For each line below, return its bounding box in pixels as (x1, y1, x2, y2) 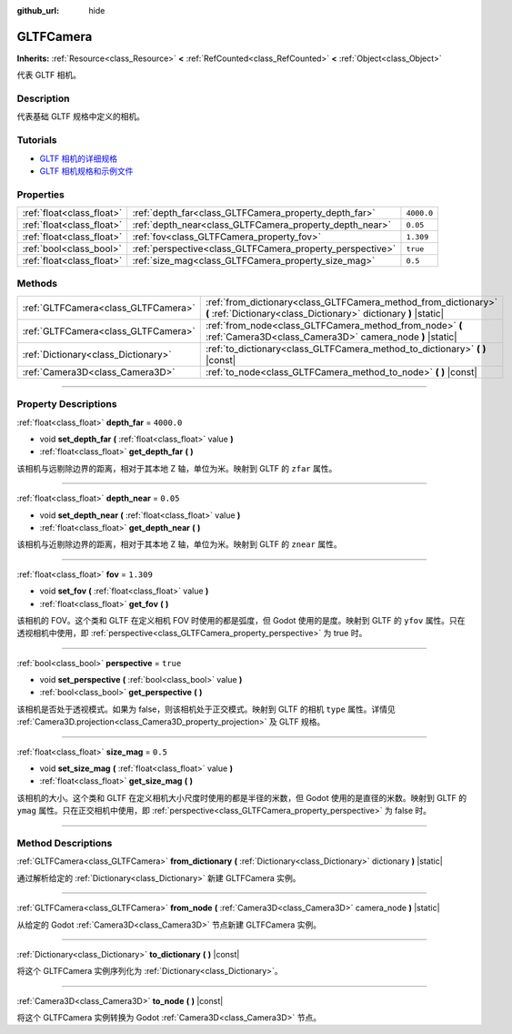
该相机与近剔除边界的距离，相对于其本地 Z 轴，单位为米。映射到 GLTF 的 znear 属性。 (16, 539, 342, 550)
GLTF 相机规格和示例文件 (39, 165, 134, 177)
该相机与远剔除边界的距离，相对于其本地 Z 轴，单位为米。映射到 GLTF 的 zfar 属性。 (16, 462, 337, 473)
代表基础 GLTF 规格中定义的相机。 (16, 111, 146, 122)
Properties (16, 188, 65, 200)
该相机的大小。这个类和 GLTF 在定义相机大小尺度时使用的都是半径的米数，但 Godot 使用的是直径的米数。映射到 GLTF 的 (16, 792, 467, 803)
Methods (16, 278, 58, 290)
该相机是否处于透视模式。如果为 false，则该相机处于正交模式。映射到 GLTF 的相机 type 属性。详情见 (16, 704, 396, 715)
